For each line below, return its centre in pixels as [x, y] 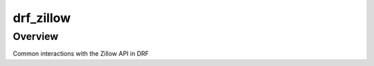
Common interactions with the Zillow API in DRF [81, 54]
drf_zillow [42, 18]
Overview [36, 36]
